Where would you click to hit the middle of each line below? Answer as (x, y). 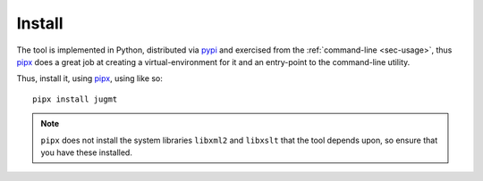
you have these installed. (87, 152)
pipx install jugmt (75, 99)
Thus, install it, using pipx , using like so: (89, 78)
